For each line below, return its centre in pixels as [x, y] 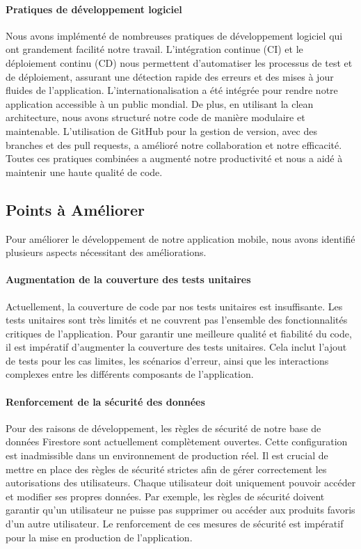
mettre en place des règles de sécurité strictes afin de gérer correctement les [166, 469]
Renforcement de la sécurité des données [105, 401]
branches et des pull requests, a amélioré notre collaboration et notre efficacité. [174, 144]
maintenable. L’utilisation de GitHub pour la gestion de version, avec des [161, 130]
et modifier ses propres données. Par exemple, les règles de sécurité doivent [165, 496]
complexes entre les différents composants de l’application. [130, 374]
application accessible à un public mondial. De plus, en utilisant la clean [160, 103]
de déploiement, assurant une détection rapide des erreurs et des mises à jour [170, 76]
